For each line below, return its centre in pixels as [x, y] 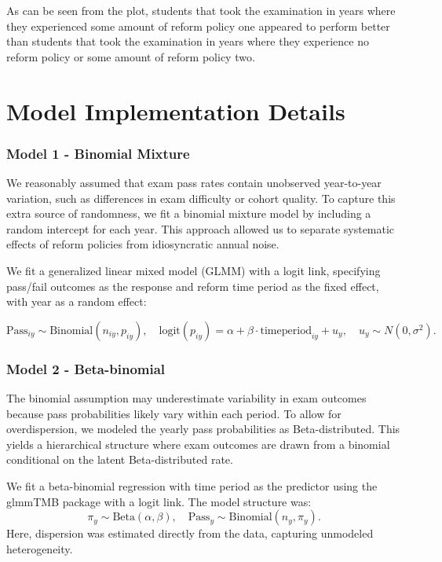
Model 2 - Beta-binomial [86, 368]
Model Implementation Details [176, 110]
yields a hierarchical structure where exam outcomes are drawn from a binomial [198, 444]
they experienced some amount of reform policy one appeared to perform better [198, 26]
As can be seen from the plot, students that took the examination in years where [201, 10]
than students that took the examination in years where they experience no [188, 41]
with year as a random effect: [77, 301]
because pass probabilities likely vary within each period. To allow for [174, 413]
